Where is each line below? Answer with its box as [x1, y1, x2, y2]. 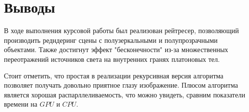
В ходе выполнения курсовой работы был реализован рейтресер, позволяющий [4, 25, 239, 36]
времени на [4, 99, 38, 109]
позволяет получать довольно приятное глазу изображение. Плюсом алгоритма [4, 80, 238, 90]
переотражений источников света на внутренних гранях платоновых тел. [4, 54, 220, 64]
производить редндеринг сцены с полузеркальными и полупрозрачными [4, 35, 218, 45]
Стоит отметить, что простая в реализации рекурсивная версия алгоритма [4, 70, 224, 80]
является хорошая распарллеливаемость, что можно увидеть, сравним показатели [4, 89, 246, 99]
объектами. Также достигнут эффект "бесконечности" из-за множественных [4, 44, 228, 55]
